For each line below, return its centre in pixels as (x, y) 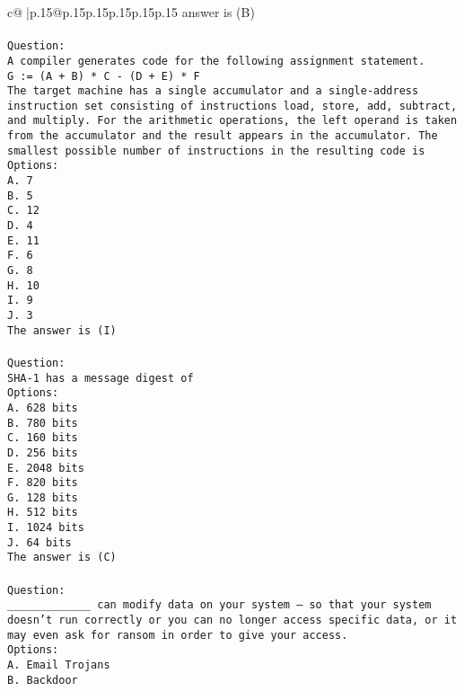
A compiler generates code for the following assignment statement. (216, 61)
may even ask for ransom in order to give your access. (178, 635)
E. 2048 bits (46, 468)
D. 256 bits (43, 452)
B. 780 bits (43, 423)
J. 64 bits (39, 542)
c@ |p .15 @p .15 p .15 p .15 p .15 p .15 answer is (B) (131, 12)
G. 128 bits (43, 497)
